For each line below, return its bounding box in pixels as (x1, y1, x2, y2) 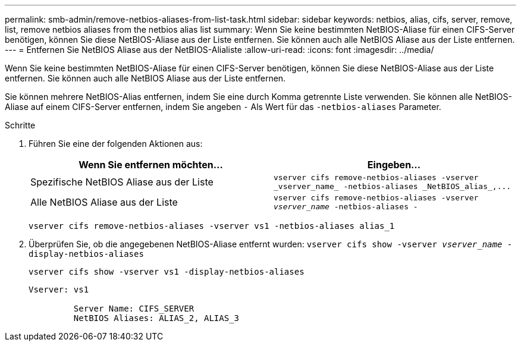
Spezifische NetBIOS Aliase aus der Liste (30, 176, 214, 188)
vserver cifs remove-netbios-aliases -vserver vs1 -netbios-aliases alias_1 (29, 221, 395, 231)
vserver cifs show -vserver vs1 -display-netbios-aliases (29, 267, 305, 276)
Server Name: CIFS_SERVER (73, 304, 194, 313)
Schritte (5, 120, 36, 130)
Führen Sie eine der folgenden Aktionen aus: (29, 139, 203, 149)
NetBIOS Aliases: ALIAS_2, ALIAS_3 (73, 313, 240, 323)
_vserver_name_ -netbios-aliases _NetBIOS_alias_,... (274, 182, 511, 191)
